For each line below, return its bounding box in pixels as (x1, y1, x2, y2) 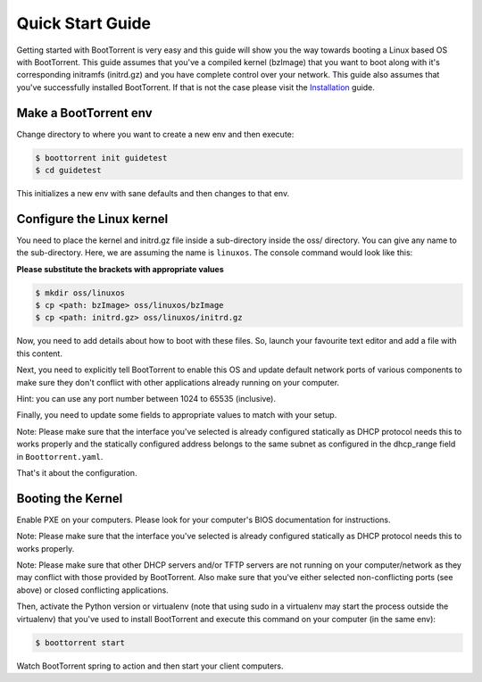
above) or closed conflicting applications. (16, 585, 169, 595)
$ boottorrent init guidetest (35, 153, 168, 162)
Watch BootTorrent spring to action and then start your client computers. (16, 661, 285, 671)
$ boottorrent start (35, 637, 125, 647)
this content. (16, 348, 62, 359)
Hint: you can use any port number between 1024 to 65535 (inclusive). (16, 393, 277, 403)
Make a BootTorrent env (16, 105, 153, 121)
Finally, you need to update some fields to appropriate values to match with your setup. (16, 410, 337, 420)
